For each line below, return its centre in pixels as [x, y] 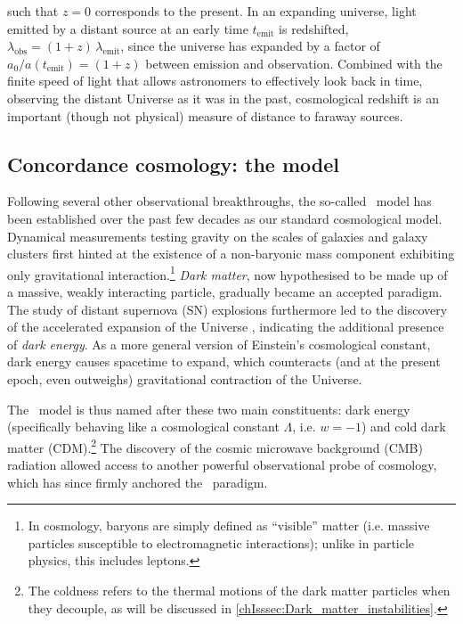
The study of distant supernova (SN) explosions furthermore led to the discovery [227, 309]
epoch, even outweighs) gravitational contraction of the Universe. [185, 378]
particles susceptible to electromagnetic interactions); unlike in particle [221, 542]
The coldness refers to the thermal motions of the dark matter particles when [239, 590]
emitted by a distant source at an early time [128, 28]
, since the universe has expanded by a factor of [250, 46]
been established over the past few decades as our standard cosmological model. [225, 218]
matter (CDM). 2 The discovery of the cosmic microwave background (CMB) [215, 446]
